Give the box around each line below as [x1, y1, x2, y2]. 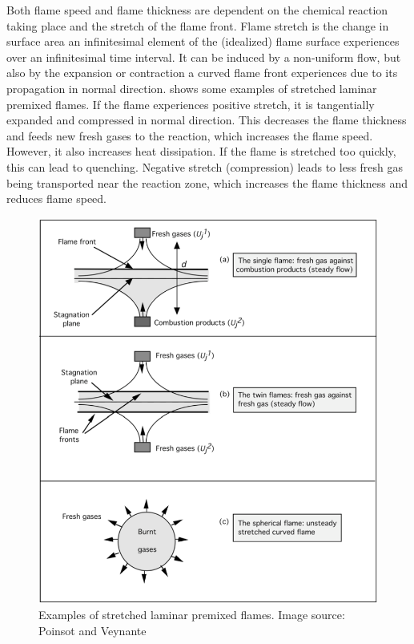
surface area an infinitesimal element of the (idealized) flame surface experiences [6, 33, 400, 50]
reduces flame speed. [6, 190, 107, 207]
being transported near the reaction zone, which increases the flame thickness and [6, 174, 408, 191]
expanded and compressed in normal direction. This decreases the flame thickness [6, 111, 407, 128]
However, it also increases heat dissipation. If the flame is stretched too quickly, [6, 143, 396, 160]
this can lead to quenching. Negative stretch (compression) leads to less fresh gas [6, 158, 404, 175]
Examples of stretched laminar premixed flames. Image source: [38, 606, 345, 623]
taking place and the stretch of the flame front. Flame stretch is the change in [6, 17, 389, 34]
